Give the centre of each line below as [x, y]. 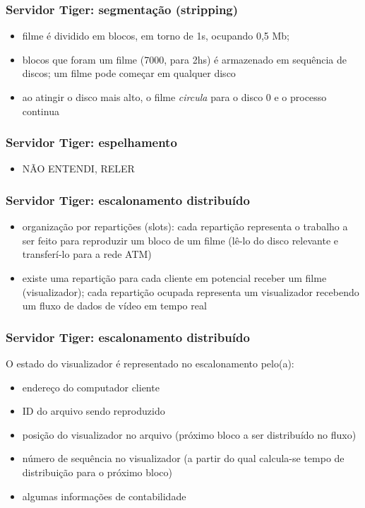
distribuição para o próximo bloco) [97, 472]
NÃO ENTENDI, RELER [78, 169]
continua [41, 111]
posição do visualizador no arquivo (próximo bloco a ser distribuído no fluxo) [189, 434]
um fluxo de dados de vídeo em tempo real [114, 306]
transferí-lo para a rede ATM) [87, 254]
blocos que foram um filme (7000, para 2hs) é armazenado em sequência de [184, 59]
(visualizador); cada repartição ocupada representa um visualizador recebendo [191, 291]
